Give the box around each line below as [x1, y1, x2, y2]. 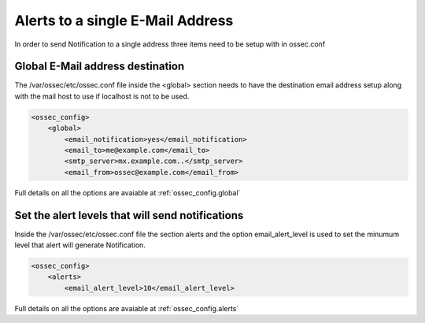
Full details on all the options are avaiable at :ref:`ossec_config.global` [14, 187, 241, 197]
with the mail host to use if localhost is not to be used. [14, 91, 190, 101]
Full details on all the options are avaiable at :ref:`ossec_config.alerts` [14, 303, 239, 313]
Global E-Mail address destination [14, 60, 185, 73]
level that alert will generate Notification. [14, 240, 146, 250]
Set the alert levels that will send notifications [14, 209, 244, 222]
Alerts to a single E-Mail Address [14, 12, 234, 29]
